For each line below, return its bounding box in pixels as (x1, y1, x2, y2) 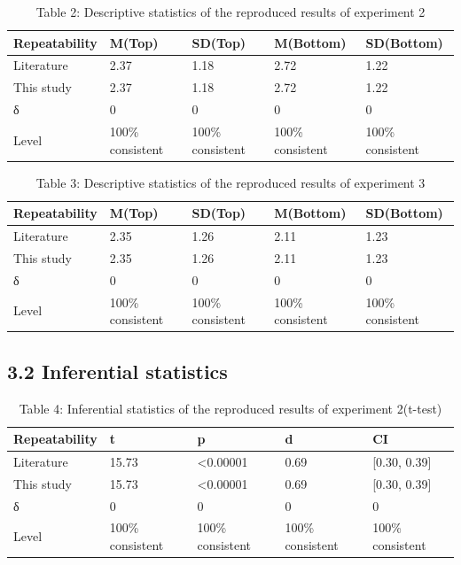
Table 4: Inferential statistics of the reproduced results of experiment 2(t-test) (19, 399, 442, 417)
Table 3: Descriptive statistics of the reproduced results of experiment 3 (35, 173, 426, 191)
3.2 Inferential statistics (7, 357, 228, 384)
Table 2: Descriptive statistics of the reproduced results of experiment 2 (35, 3, 426, 20)
